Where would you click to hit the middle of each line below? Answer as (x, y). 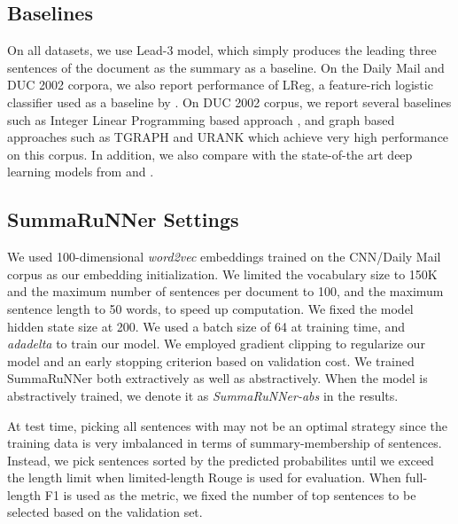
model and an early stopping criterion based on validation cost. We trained (211, 360)
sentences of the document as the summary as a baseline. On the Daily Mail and (226, 67)
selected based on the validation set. (105, 512)
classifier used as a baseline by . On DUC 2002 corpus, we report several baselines (229, 102)
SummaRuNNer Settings (123, 219)
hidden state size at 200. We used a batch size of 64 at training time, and (206, 326)
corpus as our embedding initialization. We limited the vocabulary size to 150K (222, 274)
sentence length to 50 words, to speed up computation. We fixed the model (210, 308)
